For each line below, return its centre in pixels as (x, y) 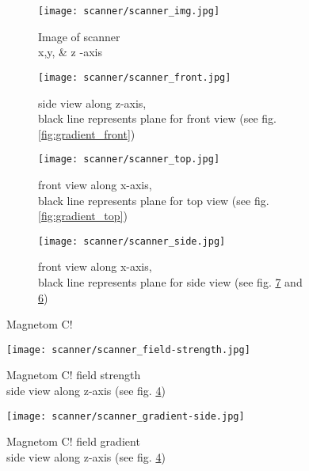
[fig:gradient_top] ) (83, 216)
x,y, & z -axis (70, 52)
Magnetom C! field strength (74, 375)
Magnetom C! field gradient (73, 441)
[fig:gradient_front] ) (87, 133)
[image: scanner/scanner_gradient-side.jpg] (126, 416)
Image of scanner (79, 36)
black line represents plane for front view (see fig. (157, 118)
